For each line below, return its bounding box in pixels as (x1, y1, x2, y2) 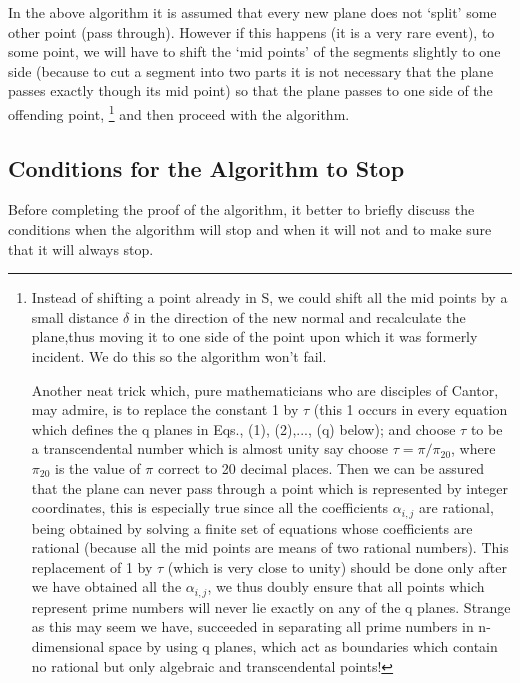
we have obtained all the (31, 576, 182, 597)
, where (451, 438, 496, 459)
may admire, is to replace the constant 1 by (31, 399, 299, 420)
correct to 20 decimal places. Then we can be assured (157, 457, 485, 478)
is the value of (55, 457, 141, 478)
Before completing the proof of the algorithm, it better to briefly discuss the (8, 199, 475, 220)
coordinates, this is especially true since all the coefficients (31, 497, 389, 518)
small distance (31, 306, 119, 327)
